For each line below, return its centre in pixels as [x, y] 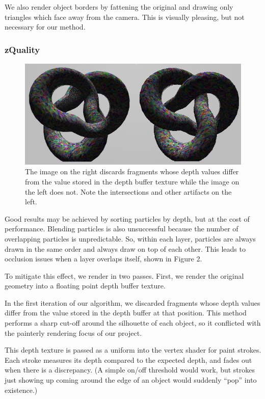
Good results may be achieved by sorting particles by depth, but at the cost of [127, 218]
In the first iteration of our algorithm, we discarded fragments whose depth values [132, 302]
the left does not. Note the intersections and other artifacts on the [128, 191]
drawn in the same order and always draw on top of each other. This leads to [125, 248]
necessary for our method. [45, 27]
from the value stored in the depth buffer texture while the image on [132, 181]
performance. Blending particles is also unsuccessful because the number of [122, 229]
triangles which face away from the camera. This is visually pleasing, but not [125, 17]
